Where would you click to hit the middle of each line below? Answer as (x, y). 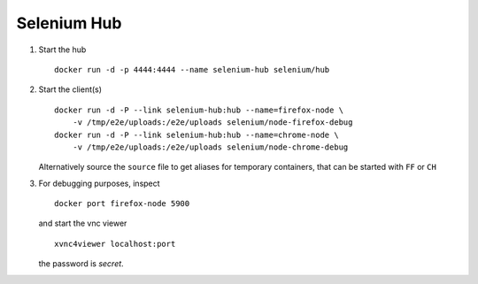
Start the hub (62, 50)
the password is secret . (81, 264)
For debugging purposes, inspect (99, 183)
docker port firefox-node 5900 (122, 204)
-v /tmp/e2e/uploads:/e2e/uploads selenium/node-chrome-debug (210, 147)
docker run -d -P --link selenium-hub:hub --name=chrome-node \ (197, 134)
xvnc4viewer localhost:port (115, 244)
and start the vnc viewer (83, 223)
